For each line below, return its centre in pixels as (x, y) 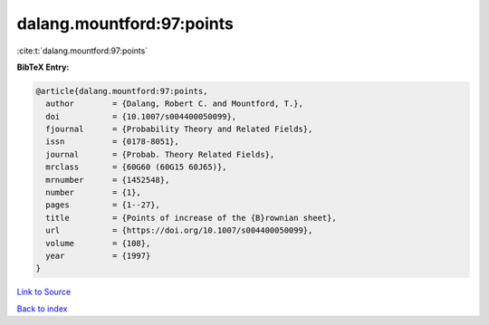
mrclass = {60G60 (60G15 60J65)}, (136, 167)
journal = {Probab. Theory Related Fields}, (160, 154)
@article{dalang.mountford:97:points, (122, 91)
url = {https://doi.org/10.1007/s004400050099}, (179, 230)
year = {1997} (98, 256)
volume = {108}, (98, 243)
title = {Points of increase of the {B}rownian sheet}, (191, 218)
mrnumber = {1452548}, (108, 180)
